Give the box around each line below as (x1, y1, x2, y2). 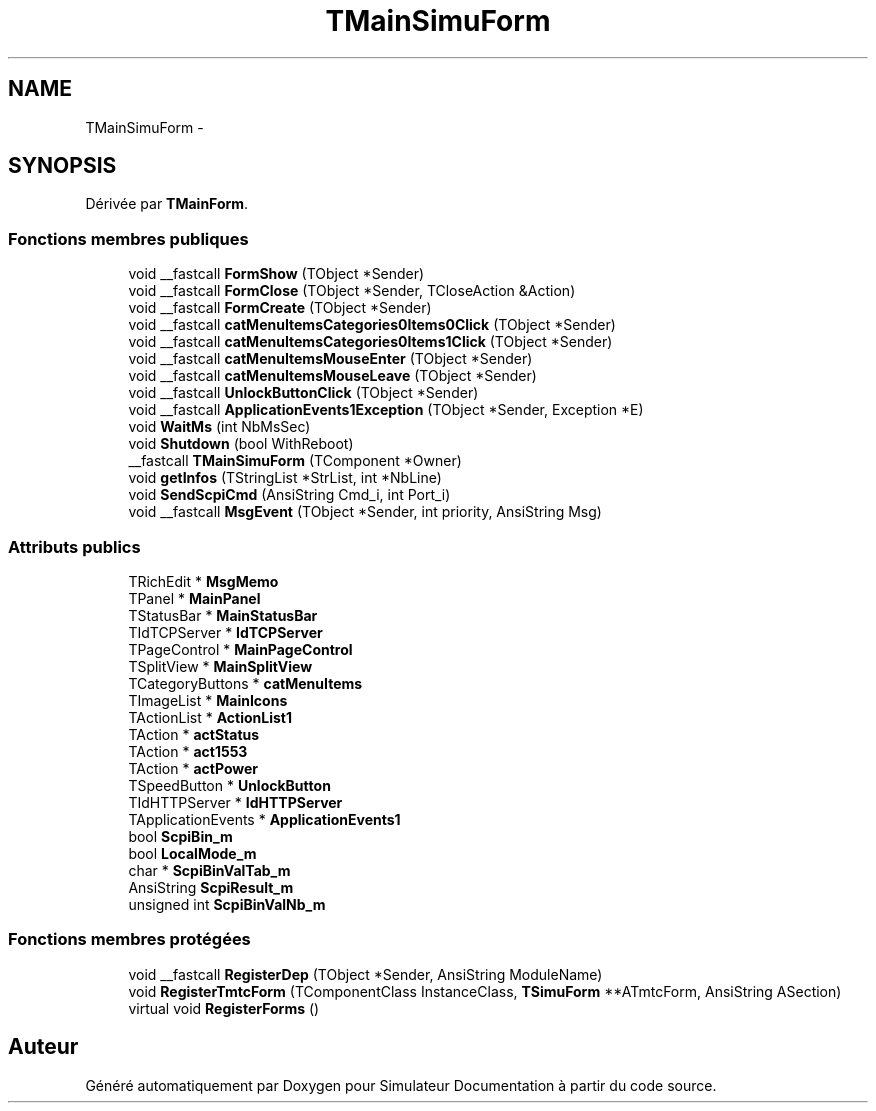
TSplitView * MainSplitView (128, 657, 313, 675)
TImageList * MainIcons (128, 691, 288, 709)
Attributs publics (8, 536, 141, 557)
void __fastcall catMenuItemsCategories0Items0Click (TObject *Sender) (128, 316, 616, 334)
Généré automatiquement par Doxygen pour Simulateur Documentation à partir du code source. (85, 1076, 717, 1094)
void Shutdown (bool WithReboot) (128, 435, 354, 453)
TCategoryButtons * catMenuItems (128, 674, 363, 692)
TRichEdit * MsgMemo (128, 572, 279, 590)
